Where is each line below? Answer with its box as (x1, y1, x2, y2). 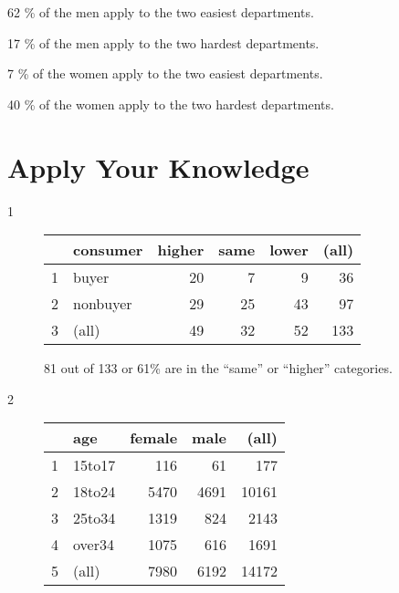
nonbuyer (73, 293, 132, 315)
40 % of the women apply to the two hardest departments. (7, 94, 334, 113)
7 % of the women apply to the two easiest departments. (7, 64, 323, 83)
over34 (73, 534, 114, 556)
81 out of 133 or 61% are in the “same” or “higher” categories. (44, 359, 393, 378)
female (130, 427, 178, 449)
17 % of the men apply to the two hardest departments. (7, 33, 320, 52)
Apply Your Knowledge (7, 148, 310, 185)
